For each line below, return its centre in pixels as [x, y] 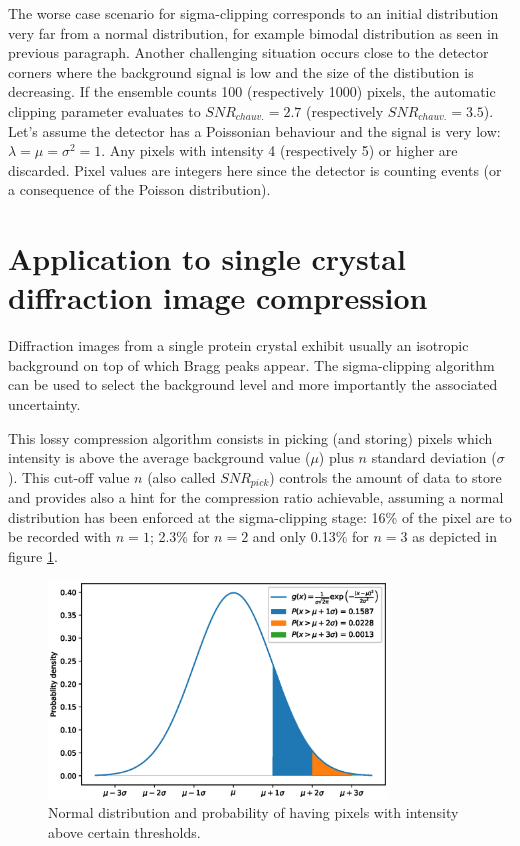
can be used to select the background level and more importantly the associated [253, 384]
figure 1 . [33, 556]
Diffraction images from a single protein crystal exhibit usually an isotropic [238, 345]
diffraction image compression [218, 297]
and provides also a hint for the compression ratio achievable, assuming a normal [256, 497]
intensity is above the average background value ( [159, 457]
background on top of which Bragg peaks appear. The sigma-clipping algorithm [251, 364]
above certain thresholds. [124, 831]
